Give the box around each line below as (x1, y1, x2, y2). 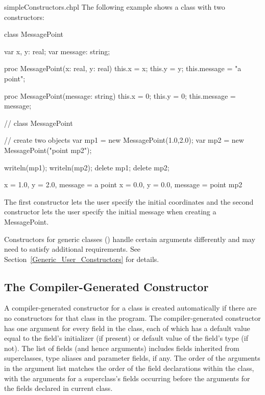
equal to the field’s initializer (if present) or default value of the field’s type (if (4, 333, 248, 343)
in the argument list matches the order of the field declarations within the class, (4, 363, 254, 374)
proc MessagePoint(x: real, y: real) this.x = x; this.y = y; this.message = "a (4, 63, 242, 74)
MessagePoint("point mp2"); (4, 144, 92, 155)
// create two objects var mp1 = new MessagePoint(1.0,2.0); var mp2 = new (4, 135, 244, 145)
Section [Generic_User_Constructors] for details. (4, 253, 159, 264)
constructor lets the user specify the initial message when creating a (4, 206, 216, 217)
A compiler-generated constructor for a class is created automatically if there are (4, 302, 257, 313)
